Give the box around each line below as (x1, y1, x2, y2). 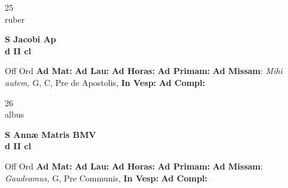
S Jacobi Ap (5, 33, 56, 45)
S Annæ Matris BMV (5, 128, 96, 140)
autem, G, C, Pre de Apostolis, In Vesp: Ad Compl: (5, 76, 205, 88)
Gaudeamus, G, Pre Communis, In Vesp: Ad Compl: (5, 171, 208, 184)
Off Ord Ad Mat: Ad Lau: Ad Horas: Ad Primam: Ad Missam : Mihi (5, 64, 283, 77)
